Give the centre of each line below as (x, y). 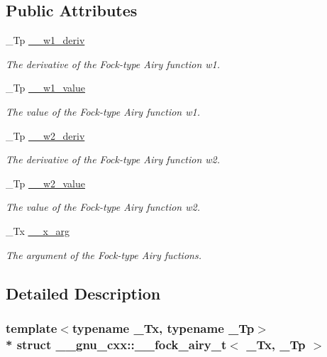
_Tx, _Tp (276, 344)
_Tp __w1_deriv (45, 40)
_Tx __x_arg (38, 230)
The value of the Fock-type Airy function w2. (103, 207)
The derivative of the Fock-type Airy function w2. (113, 159)
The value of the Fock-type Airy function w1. (103, 111)
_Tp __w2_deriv (45, 135)
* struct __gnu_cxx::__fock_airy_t (116, 344)
